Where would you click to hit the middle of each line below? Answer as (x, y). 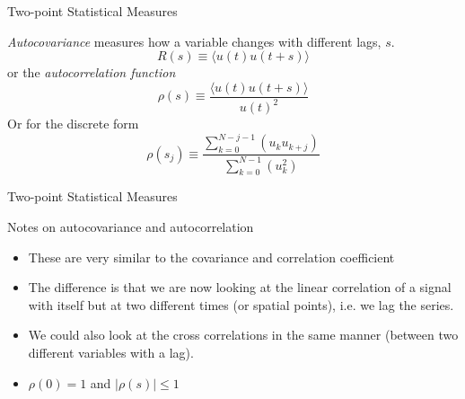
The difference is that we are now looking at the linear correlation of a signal (240, 287)
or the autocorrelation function (92, 72)
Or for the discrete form (73, 124)
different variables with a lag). (111, 353)
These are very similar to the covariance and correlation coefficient (211, 257)
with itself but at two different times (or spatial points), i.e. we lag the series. (241, 304)
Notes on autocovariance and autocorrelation (131, 227)
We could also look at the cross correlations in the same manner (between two (243, 335)
